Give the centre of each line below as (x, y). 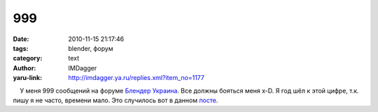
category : (28, 58)
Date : (21, 39)
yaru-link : (27, 78)
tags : (21, 48)
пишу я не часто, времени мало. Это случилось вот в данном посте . (115, 100)
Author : (24, 68)
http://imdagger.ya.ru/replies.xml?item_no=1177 (136, 78)
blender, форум (91, 48)
